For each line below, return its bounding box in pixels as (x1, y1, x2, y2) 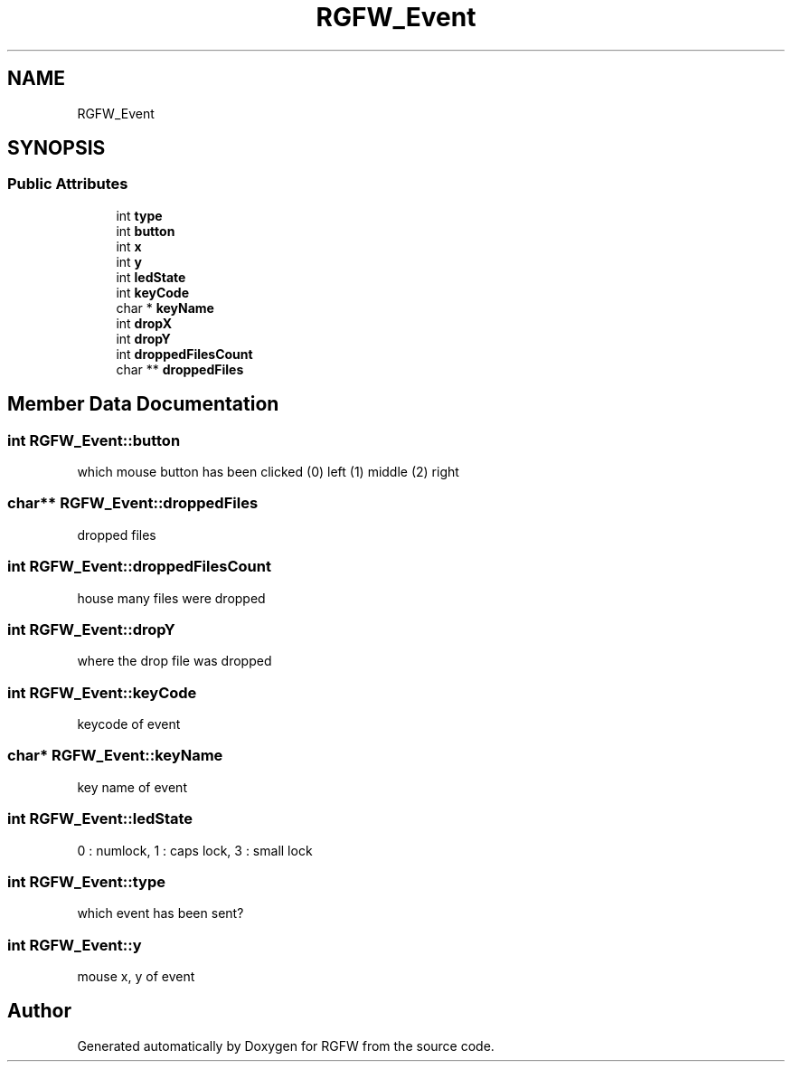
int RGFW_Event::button (7, 430, 181, 449)
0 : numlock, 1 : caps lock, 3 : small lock (77, 842, 313, 858)
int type (116, 207, 163, 223)
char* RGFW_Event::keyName (7, 746, 223, 765)
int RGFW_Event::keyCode (7, 683, 197, 702)
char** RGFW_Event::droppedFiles (7, 494, 259, 513)
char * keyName (116, 299, 214, 316)
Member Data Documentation (7, 393, 279, 416)
